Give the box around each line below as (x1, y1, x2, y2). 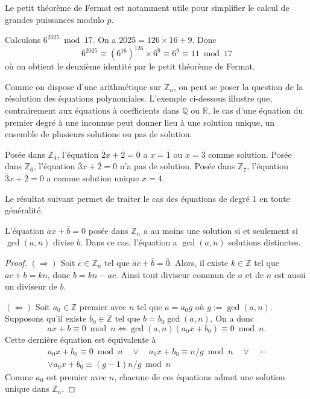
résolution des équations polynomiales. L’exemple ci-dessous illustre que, (5, 92, 273, 105)
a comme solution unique (46, 172, 139, 184)
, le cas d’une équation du (207, 104, 303, 117)
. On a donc (210, 312, 254, 325)
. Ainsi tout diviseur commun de (115, 268, 236, 281)
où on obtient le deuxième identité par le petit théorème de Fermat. (5, 60, 255, 73)
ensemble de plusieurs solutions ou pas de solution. (5, 128, 192, 140)
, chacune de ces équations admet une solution (114, 370, 285, 383)
